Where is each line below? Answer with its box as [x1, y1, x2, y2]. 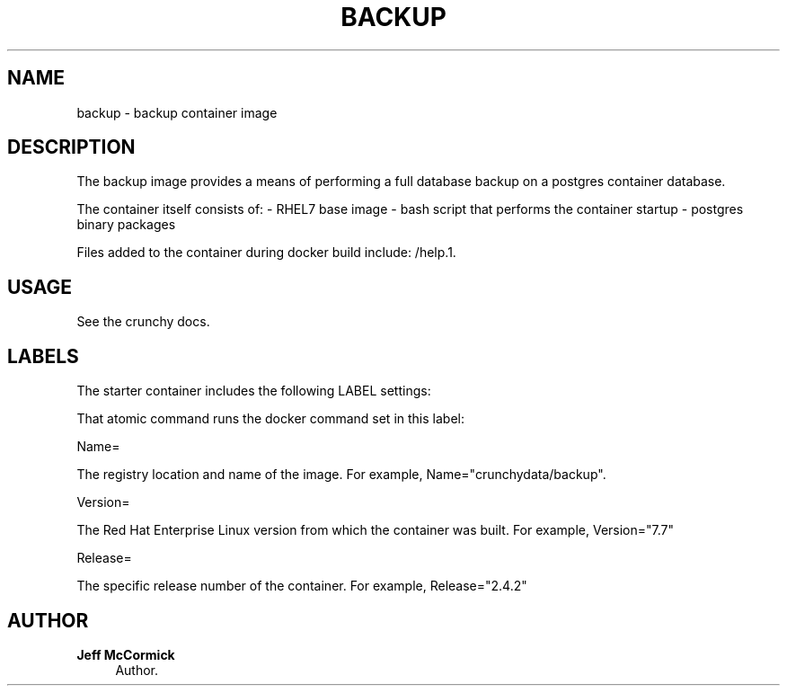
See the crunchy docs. [76, 314, 210, 330]
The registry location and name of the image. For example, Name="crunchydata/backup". [76, 466, 606, 483]
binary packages [76, 217, 176, 233]
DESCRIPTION [7, 136, 136, 159]
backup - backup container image [76, 104, 278, 120]
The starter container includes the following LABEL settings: [76, 383, 431, 399]
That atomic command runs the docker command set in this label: [76, 411, 464, 427]
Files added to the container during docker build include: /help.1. [76, 244, 456, 261]
